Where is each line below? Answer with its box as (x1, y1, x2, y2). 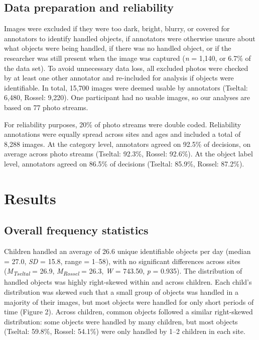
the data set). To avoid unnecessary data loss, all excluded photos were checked (4, 62, 248, 73)
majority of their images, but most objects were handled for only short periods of (4, 296, 254, 307)
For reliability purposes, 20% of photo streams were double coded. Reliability (4, 119, 241, 129)
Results (4, 188, 56, 208)
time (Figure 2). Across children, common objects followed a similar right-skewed (4, 306, 253, 317)
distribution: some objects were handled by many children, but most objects (4, 316, 238, 326)
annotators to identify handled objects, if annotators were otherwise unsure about (4, 33, 255, 43)
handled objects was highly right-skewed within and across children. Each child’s (4, 277, 252, 287)
